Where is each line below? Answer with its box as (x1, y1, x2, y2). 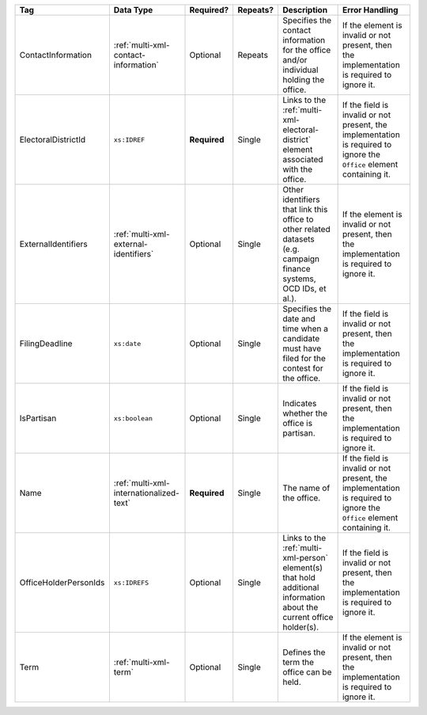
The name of (282, 483, 331, 493)
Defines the (282, 647, 326, 657)
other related (282, 224, 331, 234)
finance (282, 264, 312, 274)
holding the (282, 74, 325, 85)
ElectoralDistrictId (19, 135, 86, 145)
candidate (282, 333, 320, 344)
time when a (282, 323, 328, 334)
